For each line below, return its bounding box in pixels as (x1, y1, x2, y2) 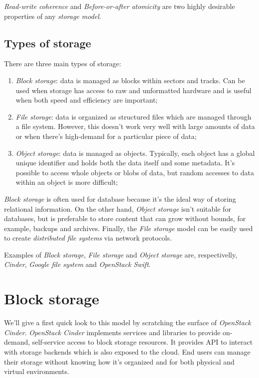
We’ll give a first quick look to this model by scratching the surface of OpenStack (4, 317, 251, 328)
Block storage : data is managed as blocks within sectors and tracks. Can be (15, 75, 245, 85)
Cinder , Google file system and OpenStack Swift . (4, 259, 151, 269)
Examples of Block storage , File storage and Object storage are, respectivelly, (4, 249, 238, 259)
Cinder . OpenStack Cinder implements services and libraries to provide (4, 327, 221, 337)
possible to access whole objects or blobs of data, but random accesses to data (15, 167, 255, 177)
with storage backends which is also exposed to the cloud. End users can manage (4, 346, 251, 357)
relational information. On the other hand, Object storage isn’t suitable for (4, 203, 231, 214)
